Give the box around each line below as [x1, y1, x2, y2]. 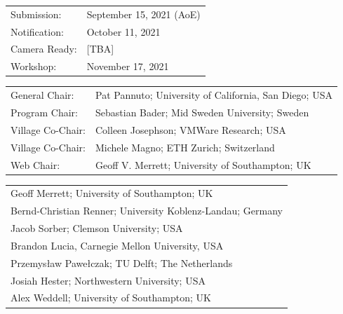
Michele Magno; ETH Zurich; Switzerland [95, 139, 275, 154]
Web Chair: [11, 157, 60, 172]
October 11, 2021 [86, 24, 161, 39]
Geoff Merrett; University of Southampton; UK [11, 186, 213, 200]
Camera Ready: [11, 41, 77, 56]
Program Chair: [11, 104, 78, 119]
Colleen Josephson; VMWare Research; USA [95, 122, 286, 137]
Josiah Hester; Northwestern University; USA [11, 273, 206, 287]
